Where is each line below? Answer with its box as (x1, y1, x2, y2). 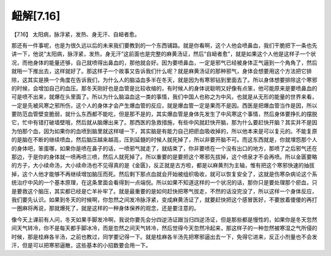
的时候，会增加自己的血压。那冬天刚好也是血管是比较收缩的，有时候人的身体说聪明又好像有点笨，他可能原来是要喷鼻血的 (11, 85, 318, 92)
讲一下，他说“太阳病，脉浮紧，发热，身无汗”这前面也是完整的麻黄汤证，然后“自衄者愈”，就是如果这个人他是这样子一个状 (11, 50, 316, 58)
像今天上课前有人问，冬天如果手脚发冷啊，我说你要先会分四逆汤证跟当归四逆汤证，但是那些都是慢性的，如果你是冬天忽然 (11, 216, 318, 223)
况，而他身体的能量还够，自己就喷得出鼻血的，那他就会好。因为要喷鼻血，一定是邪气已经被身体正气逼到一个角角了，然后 (11, 59, 318, 66)
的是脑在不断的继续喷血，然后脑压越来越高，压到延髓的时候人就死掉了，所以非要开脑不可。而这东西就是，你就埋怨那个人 (11, 136, 318, 143)
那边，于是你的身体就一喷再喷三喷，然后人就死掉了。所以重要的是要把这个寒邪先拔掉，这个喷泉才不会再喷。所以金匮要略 (11, 153, 318, 160)
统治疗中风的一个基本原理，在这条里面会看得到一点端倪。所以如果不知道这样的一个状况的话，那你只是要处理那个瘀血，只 (11, 179, 318, 186)
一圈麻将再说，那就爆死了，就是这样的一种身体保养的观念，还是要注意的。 (11, 205, 199, 212)
